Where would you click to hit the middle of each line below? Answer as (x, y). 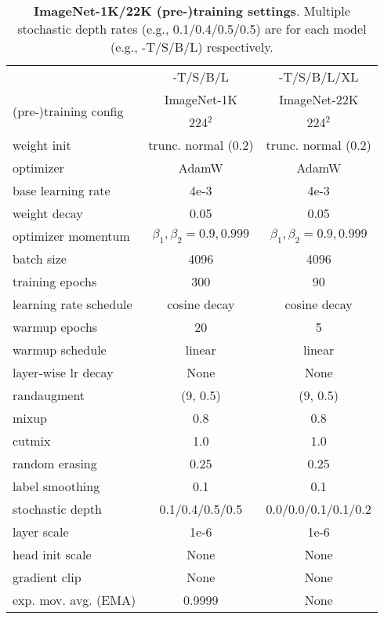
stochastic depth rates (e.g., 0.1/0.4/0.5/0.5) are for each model (192, 29)
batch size (40, 259)
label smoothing (56, 486)
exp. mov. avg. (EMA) (74, 600)
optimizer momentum (71, 236)
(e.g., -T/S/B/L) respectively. (192, 47)
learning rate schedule (72, 304)
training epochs (55, 281)
